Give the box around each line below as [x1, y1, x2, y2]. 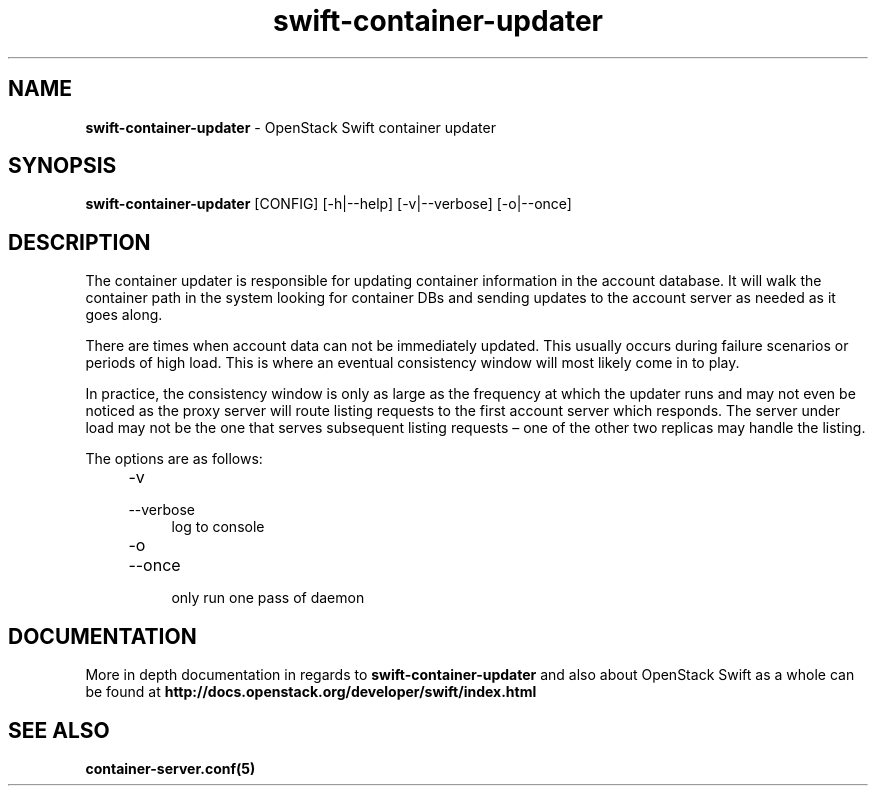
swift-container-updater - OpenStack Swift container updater [85, 118, 496, 136]
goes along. [85, 306, 163, 324]
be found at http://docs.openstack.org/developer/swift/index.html [85, 683, 537, 701]
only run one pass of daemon [171, 589, 365, 607]
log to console [171, 518, 265, 536]
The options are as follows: [85, 450, 263, 468]
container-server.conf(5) [85, 759, 256, 777]
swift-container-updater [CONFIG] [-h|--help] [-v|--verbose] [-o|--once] [85, 195, 572, 213]
